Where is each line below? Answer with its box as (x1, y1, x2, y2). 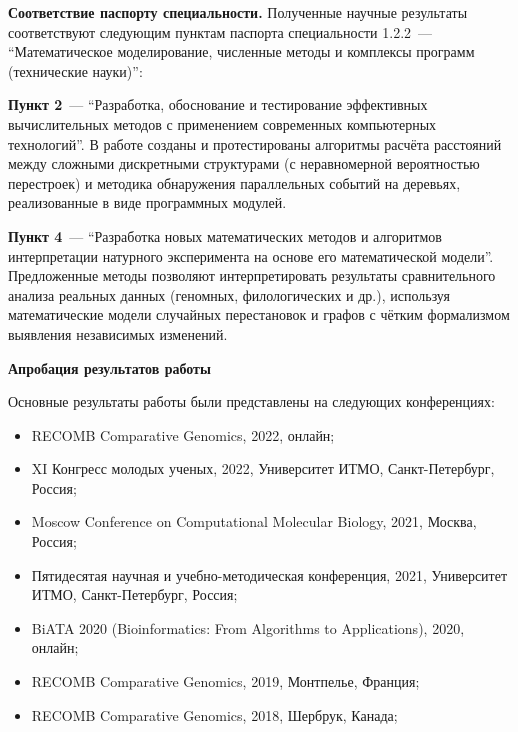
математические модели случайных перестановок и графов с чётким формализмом (8, 304, 510, 325)
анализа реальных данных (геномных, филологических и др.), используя (8, 284, 450, 305)
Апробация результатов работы (8, 357, 211, 378)
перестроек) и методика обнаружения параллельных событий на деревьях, (8, 172, 461, 193)
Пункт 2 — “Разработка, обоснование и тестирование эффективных (8, 94, 428, 115)
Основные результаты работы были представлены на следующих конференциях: (8, 391, 495, 412)
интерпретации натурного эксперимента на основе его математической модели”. (8, 245, 494, 266)
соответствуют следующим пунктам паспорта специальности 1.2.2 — (8, 21, 433, 42)
